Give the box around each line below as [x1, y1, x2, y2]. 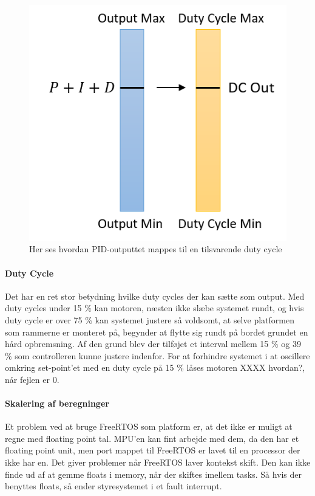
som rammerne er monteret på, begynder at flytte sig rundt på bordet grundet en [5, 325, 308, 338]
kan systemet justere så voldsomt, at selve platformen [95, 313, 294, 326]
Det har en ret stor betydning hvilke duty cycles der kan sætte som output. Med [5, 289, 305, 302]
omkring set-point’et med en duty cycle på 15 [5, 361, 174, 374]
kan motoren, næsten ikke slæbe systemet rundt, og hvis [94, 301, 304, 314]
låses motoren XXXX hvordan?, [186, 361, 305, 374]
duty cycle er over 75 [5, 313, 83, 326]
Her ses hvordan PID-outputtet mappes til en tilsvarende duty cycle [29, 243, 282, 255]
